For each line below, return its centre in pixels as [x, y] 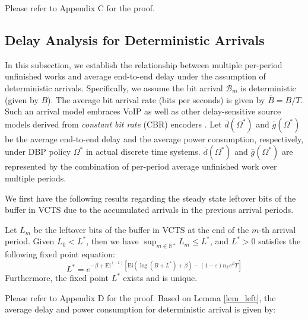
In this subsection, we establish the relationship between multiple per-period [144, 64]
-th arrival [277, 229]
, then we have [112, 241]
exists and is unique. [160, 278]
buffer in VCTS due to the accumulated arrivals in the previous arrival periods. [149, 210]
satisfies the [280, 241]
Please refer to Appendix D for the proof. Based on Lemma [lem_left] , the [140, 297]
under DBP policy [38, 151]
